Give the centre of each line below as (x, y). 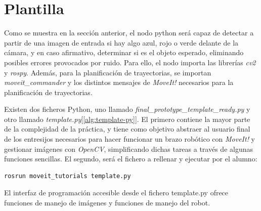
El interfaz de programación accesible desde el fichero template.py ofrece (116, 193)
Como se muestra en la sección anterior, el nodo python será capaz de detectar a (129, 33)
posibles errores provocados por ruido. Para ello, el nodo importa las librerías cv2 (130, 62)
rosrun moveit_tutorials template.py (68, 176)
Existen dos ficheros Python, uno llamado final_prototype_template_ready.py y (127, 109)
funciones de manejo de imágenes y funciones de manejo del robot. (107, 203)
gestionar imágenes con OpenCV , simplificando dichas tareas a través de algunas (128, 149)
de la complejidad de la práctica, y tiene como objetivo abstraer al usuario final (127, 129)
